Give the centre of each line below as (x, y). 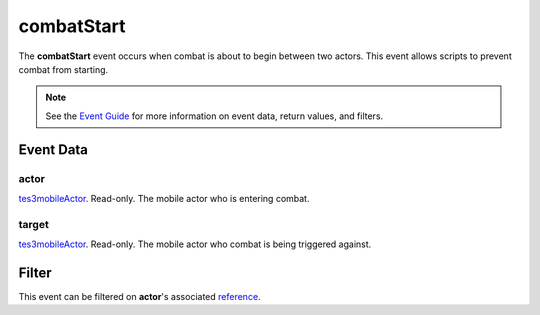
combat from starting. (63, 69)
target (33, 224)
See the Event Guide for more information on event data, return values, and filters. (214, 116)
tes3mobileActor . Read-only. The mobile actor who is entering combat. (164, 198)
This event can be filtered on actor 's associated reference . (139, 296)
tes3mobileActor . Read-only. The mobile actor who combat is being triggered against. (195, 244)
